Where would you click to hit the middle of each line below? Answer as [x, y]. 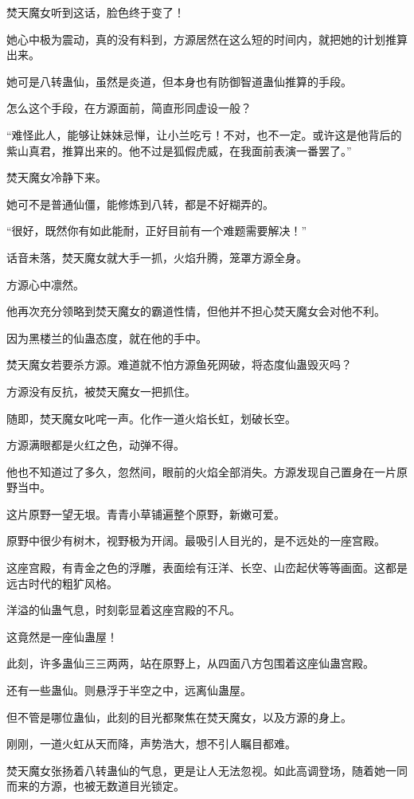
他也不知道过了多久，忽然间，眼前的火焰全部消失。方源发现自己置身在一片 [201, 471]
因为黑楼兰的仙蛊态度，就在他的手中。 [107, 337]
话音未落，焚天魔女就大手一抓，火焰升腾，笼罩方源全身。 [157, 257]
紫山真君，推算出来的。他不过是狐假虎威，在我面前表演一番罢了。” [179, 150]
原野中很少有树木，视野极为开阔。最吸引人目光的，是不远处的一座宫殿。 [196, 540]
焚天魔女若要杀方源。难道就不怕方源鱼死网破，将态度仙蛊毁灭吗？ [179, 364]
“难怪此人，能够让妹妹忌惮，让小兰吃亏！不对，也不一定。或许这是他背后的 [204, 134]
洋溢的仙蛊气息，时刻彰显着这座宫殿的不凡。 [123, 610]
